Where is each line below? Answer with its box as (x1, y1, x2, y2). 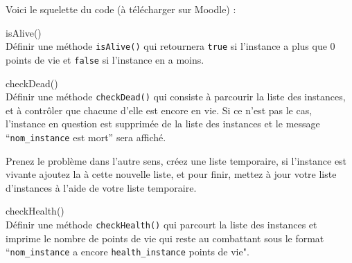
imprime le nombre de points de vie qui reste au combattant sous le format (6, 230, 324, 245)
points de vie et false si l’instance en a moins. (6, 52, 204, 66)
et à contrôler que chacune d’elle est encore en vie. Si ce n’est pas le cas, (6, 102, 313, 117)
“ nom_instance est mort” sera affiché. (6, 129, 166, 144)
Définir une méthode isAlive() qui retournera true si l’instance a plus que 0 (6, 39, 335, 53)
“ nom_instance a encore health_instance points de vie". (6, 244, 249, 259)
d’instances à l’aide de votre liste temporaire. (6, 180, 197, 194)
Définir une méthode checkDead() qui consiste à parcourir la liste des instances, (6, 89, 346, 104)
